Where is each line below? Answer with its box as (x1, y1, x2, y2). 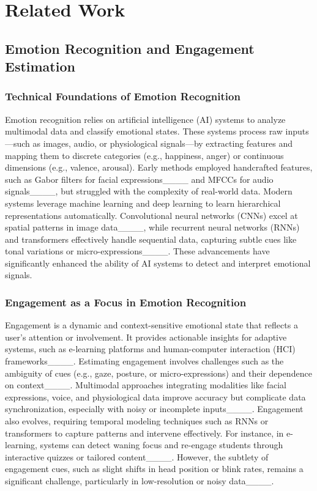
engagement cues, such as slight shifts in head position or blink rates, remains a (5, 462, 304, 475)
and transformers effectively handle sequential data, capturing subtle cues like (5, 232, 297, 245)
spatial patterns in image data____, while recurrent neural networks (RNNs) (5, 221, 300, 234)
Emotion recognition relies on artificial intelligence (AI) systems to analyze (5, 113, 286, 125)
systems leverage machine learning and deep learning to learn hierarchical (5, 196, 281, 209)
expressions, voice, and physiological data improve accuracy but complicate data (5, 390, 306, 403)
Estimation (5, 57, 75, 76)
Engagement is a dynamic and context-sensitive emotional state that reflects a (5, 319, 298, 331)
